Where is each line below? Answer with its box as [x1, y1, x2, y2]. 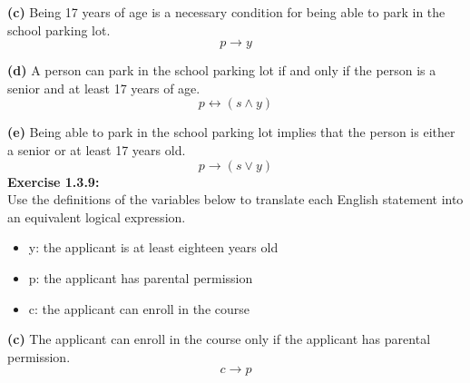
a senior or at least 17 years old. [7, 140, 186, 159]
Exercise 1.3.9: [7, 172, 100, 191]
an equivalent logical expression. [7, 207, 186, 226]
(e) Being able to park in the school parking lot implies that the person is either [7, 123, 455, 142]
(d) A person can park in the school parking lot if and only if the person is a [7, 61, 436, 80]
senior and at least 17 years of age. [7, 78, 201, 97]
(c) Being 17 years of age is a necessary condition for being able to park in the [7, 3, 446, 21]
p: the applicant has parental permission [28, 268, 253, 287]
